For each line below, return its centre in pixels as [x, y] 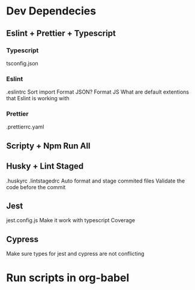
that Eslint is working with [38, 98]
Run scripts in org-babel [68, 278]
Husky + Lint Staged [45, 166]
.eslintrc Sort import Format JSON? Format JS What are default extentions [97, 92]
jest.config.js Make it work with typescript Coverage [71, 220]
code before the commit [36, 187]
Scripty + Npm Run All [49, 146]
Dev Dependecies [51, 11]
